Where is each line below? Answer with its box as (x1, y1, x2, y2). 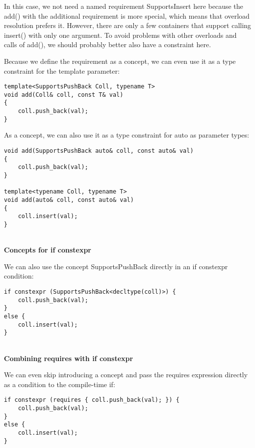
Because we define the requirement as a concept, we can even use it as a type (4, 56, 236, 66)
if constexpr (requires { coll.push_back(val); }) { (4, 396, 179, 404)
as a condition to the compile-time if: (4, 379, 115, 389)
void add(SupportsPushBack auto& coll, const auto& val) (4, 147, 194, 155)
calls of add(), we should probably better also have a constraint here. (4, 39, 211, 50)
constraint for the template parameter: (4, 65, 120, 76)
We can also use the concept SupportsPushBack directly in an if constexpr (4, 261, 228, 271)
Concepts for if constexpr (4, 245, 92, 255)
